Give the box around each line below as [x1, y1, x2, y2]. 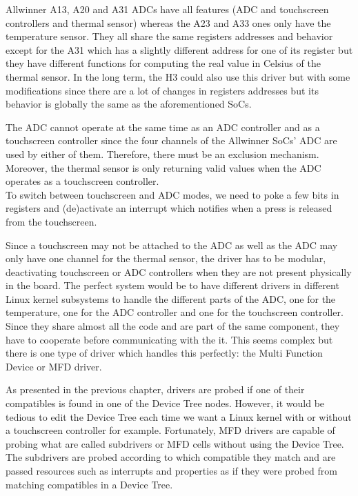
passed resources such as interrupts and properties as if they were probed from [6, 464, 337, 477]
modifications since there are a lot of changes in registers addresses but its [6, 83, 319, 97]
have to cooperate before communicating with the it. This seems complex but [6, 332, 333, 346]
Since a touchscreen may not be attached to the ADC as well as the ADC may [6, 237, 338, 252]
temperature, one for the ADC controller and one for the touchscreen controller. [6, 305, 344, 319]
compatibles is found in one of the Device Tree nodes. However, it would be [6, 396, 325, 410]
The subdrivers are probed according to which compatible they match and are [6, 450, 336, 464]
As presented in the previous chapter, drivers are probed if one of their [6, 382, 305, 397]
